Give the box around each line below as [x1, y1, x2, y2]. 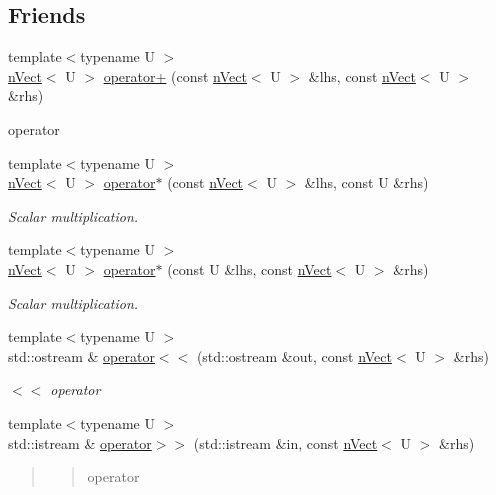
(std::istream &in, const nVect [193, 432, 378, 453]
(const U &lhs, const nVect [167, 258, 332, 279]
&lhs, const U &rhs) [304, 172, 429, 193]
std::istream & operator [8, 432, 152, 453]
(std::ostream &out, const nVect [196, 345, 392, 366]
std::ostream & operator [8, 345, 155, 366]
